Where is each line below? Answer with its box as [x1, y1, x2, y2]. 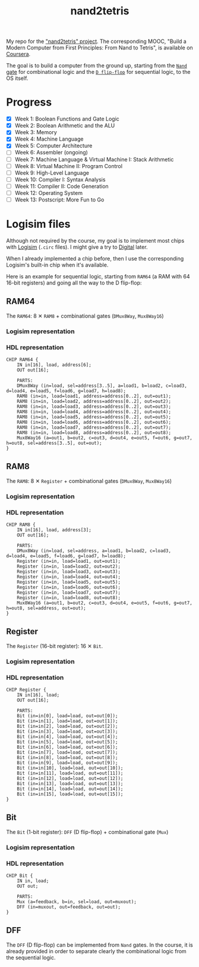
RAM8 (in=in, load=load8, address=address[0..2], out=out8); [17, 429, 171, 436]
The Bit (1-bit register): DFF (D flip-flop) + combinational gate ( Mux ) [6, 828, 169, 835]
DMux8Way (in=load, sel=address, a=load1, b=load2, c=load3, [17, 547, 171, 554]
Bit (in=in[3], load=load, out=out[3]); [17, 729, 118, 734]
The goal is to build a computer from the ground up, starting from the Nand [6, 62, 187, 69]
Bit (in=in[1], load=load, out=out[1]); [17, 718, 118, 724]
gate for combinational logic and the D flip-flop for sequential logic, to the [6, 69, 191, 76]
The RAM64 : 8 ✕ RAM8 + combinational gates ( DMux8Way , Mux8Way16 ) [6, 312, 165, 320]
